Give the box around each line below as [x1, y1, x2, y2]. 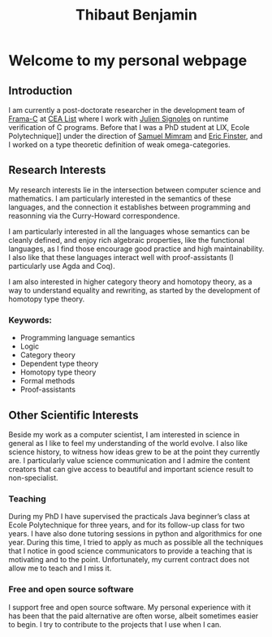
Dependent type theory [19, 359, 99, 369]
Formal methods [19, 376, 76, 386]
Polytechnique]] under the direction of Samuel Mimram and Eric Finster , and [8, 132, 263, 141]
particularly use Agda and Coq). [8, 261, 115, 271]
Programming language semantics [19, 333, 136, 343]
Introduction [8, 84, 73, 97]
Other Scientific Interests [8, 408, 139, 422]
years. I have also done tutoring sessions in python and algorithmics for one [8, 529, 262, 539]
